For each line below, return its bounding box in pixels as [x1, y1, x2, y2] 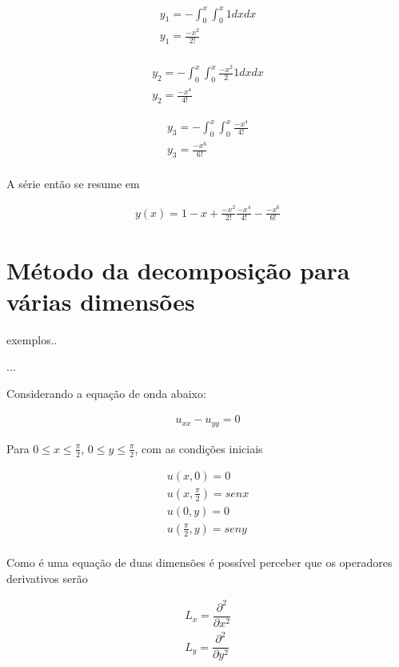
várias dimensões [6, 284, 195, 317]
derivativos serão [6, 569, 88, 586]
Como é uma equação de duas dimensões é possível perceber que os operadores [6, 553, 393, 570]
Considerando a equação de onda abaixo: [6, 384, 206, 401]
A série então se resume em [6, 175, 140, 191]
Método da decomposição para [6, 253, 350, 286]
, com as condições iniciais [134, 440, 263, 456]
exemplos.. [6, 331, 58, 348]
